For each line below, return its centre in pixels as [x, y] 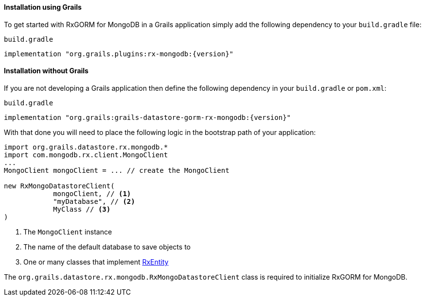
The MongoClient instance [68, 232]
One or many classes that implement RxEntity [96, 262]
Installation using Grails [43, 7]
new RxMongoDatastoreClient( [59, 186]
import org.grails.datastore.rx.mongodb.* [86, 147]
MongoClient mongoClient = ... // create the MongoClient [117, 170]
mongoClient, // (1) [92, 193]
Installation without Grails [46, 71]
